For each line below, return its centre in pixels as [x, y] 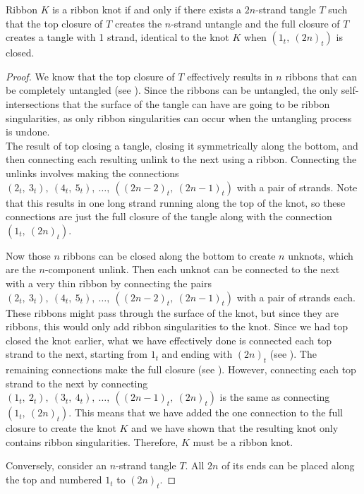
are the [21, 269]
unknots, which [321, 255]
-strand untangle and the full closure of [255, 23]
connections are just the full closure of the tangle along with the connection [169, 216]
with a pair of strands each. [296, 297]
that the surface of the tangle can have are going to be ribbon [196, 103]
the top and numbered [54, 480]
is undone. [28, 132]
